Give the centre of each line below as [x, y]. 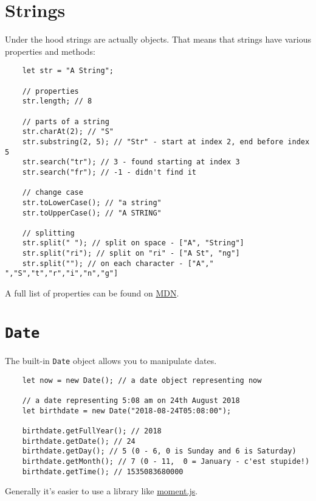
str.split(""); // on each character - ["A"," [118, 263]
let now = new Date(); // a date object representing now [142, 380]
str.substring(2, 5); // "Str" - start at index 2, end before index [166, 142]
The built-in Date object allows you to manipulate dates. [111, 360]
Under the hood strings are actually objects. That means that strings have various [158, 39]
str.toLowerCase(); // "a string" [92, 202]
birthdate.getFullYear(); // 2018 [92, 431]
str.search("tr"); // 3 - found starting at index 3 [131, 162]
